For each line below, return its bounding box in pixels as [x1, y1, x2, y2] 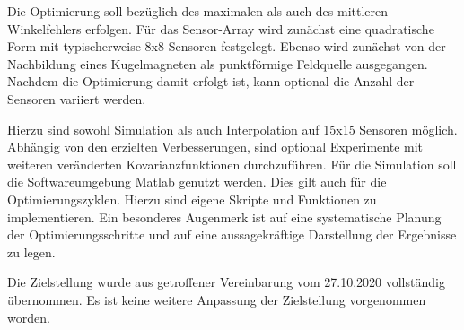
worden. [7, 308, 50, 326]
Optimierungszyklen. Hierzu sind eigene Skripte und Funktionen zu [7, 189, 377, 208]
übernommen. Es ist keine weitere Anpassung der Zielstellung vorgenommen [7, 290, 426, 308]
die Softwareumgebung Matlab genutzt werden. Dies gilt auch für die [7, 172, 387, 191]
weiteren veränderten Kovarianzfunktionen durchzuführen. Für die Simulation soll [7, 154, 457, 173]
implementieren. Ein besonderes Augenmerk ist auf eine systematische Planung [7, 207, 442, 226]
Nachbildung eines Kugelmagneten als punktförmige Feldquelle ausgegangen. [7, 54, 428, 73]
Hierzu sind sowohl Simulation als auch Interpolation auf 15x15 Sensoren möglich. [7, 119, 458, 138]
